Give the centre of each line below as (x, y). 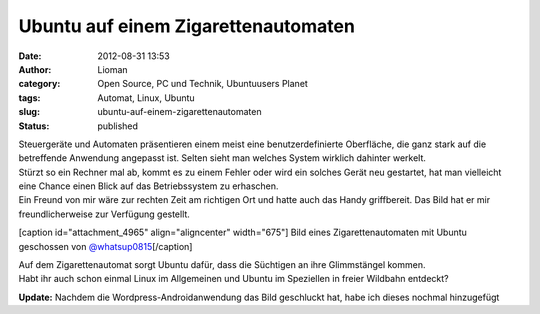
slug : (29, 112)
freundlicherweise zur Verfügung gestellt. (104, 214)
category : (39, 84)
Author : (35, 69)
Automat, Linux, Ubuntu (146, 97)
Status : (34, 126)
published (118, 126)
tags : (29, 97)
